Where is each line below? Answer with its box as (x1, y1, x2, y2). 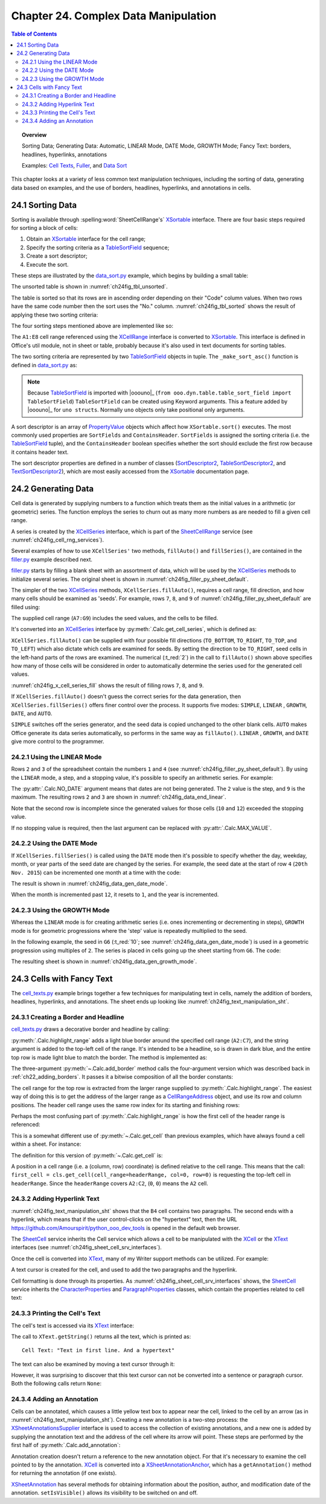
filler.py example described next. (11, 555, 93, 563)
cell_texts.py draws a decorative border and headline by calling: (11, 1025, 170, 1033)
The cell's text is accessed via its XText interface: (11, 1322, 135, 1329)
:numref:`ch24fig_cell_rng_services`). (11, 536, 104, 543)
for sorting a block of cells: (11, 224, 78, 232)
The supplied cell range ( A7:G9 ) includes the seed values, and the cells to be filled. (11, 615, 219, 622)
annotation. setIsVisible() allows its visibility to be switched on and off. (11, 1489, 198, 1497)
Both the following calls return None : (11, 1380, 102, 1387)
